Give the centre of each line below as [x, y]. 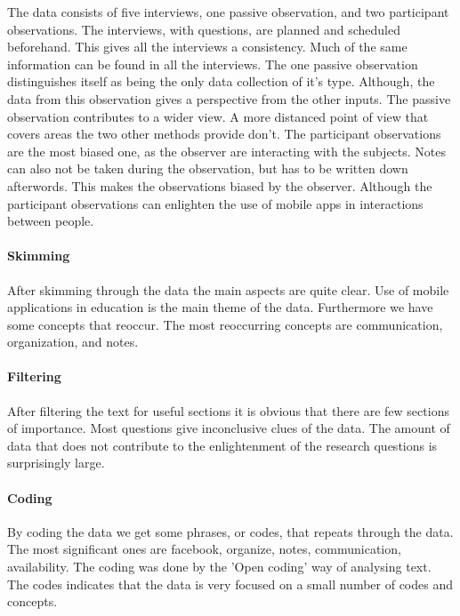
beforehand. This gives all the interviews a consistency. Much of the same [207, 47]
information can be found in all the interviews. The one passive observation [213, 64]
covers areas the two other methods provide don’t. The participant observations [224, 134]
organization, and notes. [73, 342]
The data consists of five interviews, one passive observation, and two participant [228, 12]
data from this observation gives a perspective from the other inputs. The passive [229, 98]
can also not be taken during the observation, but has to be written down [208, 168]
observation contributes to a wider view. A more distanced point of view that [218, 116]
